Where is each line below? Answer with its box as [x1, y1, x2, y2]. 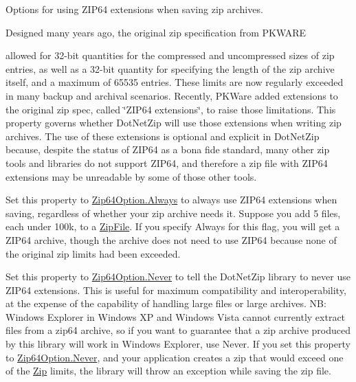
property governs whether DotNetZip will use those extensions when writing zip [5, 115, 342, 130]
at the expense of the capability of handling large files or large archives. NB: [5, 296, 326, 311]
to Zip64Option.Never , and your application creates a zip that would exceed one [5, 350, 344, 364]
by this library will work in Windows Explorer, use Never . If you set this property [5, 337, 351, 351]
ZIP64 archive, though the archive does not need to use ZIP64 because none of [5, 232, 337, 247]
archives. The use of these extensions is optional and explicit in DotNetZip [5, 128, 320, 143]
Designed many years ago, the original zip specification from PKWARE [5, 25, 307, 39]
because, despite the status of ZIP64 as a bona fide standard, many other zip [5, 142, 330, 157]
